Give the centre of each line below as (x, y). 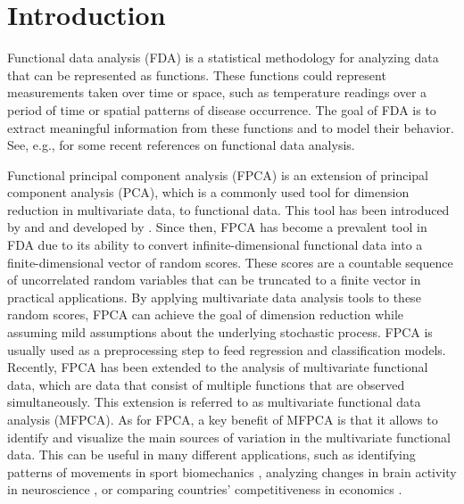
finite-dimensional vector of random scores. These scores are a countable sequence (230, 262)
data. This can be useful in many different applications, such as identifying (211, 454)
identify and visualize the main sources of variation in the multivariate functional (229, 437)
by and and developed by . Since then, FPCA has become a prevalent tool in (217, 227)
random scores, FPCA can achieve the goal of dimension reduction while (206, 314)
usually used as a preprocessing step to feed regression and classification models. (227, 349)
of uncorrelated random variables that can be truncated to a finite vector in (214, 280)
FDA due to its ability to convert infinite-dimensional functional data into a (215, 245)
